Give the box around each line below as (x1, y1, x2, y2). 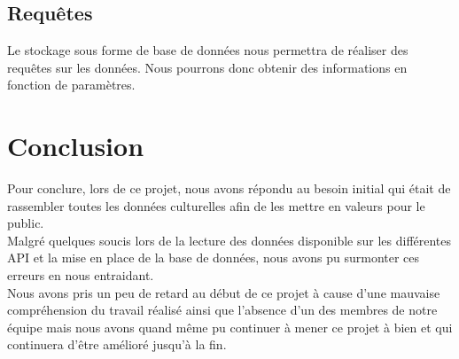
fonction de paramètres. (7, 75, 136, 94)
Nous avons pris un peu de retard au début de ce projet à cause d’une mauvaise (7, 283, 440, 301)
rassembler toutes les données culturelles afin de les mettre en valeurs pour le (7, 196, 425, 215)
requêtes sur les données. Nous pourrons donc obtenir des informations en (7, 58, 408, 76)
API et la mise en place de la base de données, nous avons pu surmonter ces (7, 248, 420, 267)
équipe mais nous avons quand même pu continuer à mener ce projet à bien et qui (7, 317, 453, 336)
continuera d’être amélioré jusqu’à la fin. (7, 335, 227, 354)
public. (7, 214, 44, 232)
